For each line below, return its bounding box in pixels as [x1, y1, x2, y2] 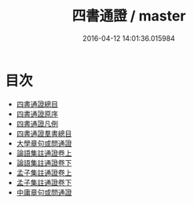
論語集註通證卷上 [16, 148, 72, 158]
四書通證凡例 [16, 118, 58, 128]
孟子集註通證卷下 [16, 177, 72, 187]
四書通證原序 [16, 109, 58, 118]
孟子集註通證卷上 [16, 168, 72, 177]
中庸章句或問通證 [16, 188, 72, 197]
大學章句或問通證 [16, 138, 72, 148]
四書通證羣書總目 [16, 129, 72, 138]
